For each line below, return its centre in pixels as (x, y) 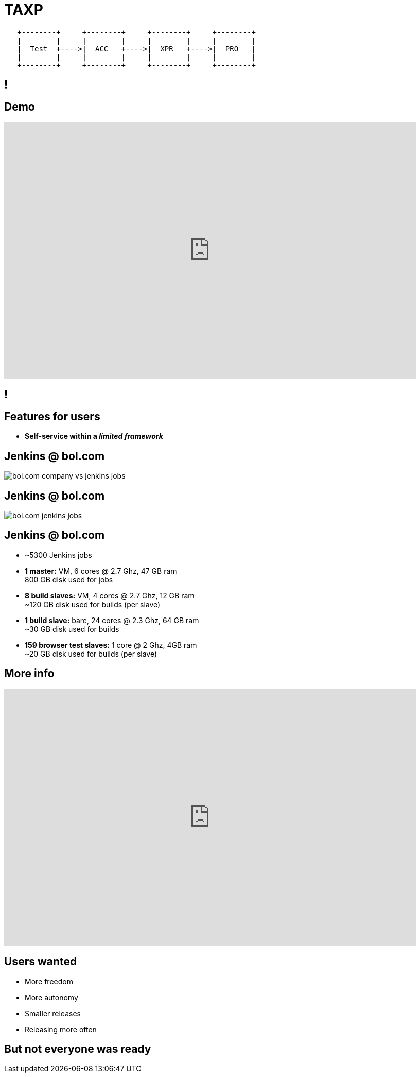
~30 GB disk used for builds (72, 629)
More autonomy (51, 997)
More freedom (49, 981)
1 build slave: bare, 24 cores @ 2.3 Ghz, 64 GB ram (112, 620)
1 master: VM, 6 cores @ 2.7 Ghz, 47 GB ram (101, 571)
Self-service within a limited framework (94, 436)
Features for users (52, 416)
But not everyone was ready (78, 1049)
